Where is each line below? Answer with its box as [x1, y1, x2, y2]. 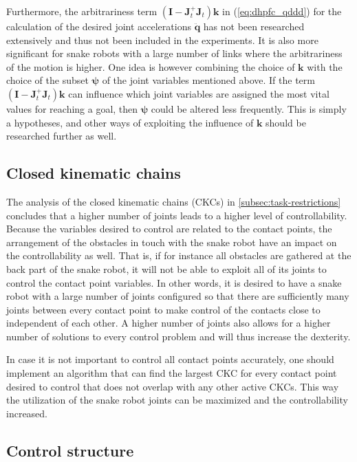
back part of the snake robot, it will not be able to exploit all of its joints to [6, 261, 327, 276]
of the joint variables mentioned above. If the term [102, 73, 315, 87]
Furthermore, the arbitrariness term [6, 4, 158, 18]
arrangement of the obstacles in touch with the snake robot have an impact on [6, 234, 337, 249]
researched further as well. [6, 129, 117, 143]
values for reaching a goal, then [6, 101, 138, 115]
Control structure [6, 439, 134, 461]
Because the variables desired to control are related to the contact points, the [6, 221, 332, 236]
